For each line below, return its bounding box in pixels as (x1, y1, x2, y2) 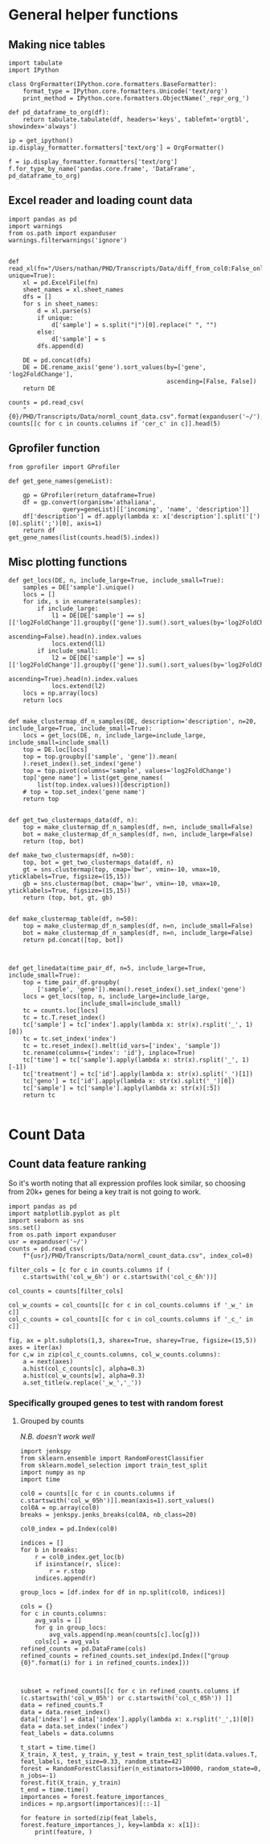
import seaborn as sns (8, 1217, 84, 1225)
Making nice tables (8, 38, 106, 52)
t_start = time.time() (19, 1743, 96, 1751)
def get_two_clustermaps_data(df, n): (8, 816, 138, 824)
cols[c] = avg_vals (35, 1638, 100, 1646)
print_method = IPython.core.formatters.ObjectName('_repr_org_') (22, 94, 250, 102)
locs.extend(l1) (51, 640, 106, 648)
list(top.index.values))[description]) (37, 781, 171, 789)
